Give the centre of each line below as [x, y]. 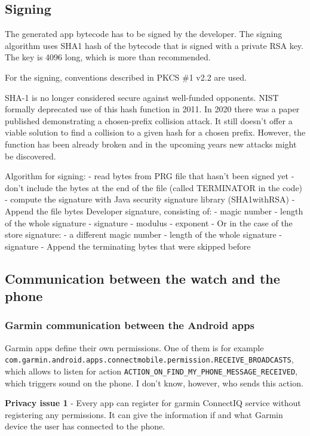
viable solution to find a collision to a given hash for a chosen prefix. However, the [155, 132]
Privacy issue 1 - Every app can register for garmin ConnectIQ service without [153, 403]
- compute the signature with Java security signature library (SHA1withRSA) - [150, 199]
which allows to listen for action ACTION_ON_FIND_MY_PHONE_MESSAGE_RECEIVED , [151, 371]
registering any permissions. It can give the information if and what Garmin [144, 414]
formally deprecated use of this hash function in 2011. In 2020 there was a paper [152, 109]
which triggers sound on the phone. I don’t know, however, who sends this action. [154, 383]
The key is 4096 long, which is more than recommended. [108, 57]
